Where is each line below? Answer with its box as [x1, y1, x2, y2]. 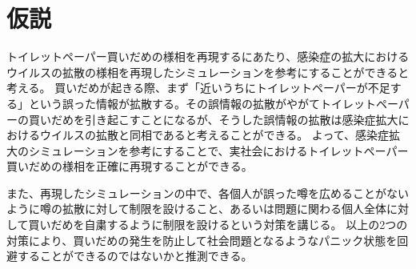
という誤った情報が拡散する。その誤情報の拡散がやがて [28, 94, 320, 111]
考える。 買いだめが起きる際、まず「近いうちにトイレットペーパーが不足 [6, 79, 390, 96]
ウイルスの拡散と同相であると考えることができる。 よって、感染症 [39, 126, 389, 143]
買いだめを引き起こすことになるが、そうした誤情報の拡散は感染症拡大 [28, 110, 398, 127]
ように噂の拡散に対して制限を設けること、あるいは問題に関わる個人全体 [6, 200, 387, 217]
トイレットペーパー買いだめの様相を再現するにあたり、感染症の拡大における [6, 48, 410, 65]
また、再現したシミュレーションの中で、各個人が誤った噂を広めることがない [6, 184, 409, 201]
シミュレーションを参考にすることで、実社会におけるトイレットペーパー [28, 142, 409, 159]
